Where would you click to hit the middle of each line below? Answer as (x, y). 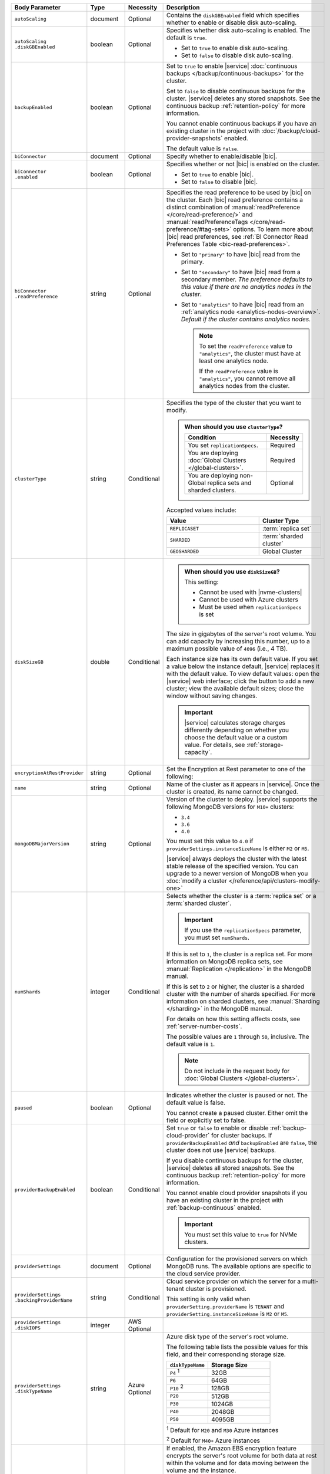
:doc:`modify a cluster (197, 881)
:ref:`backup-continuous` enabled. (214, 1208)
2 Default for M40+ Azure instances (213, 1440)
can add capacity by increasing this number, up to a (238, 641)
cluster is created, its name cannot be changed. (232, 792)
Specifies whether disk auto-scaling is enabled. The (238, 30)
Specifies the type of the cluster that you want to (234, 403)
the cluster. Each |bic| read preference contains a (234, 200)
